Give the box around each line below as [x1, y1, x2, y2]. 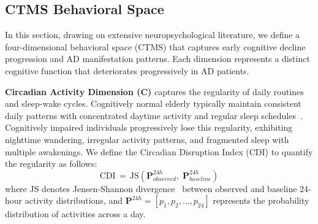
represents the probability [213, 194, 309, 207]
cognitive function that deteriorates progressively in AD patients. [5, 64, 249, 77]
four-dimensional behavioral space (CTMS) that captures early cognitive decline [5, 40, 306, 53]
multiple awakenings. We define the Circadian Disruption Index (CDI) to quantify [5, 145, 313, 158]
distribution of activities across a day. [5, 207, 146, 220]
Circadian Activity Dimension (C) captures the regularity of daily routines [5, 85, 304, 98]
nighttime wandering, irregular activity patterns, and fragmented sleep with [5, 133, 289, 145]
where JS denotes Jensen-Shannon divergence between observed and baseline [5, 182, 297, 195]
